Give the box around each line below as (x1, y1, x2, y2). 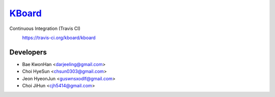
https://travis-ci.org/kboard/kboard (22, 35, 96, 41)
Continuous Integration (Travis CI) (9, 25, 81, 31)
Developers (9, 48, 47, 56)
